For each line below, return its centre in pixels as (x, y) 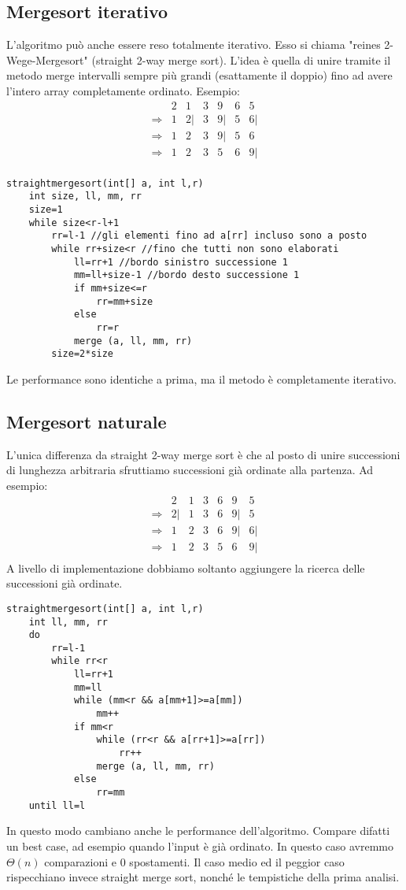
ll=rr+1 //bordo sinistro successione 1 (181, 262)
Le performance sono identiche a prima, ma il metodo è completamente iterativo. (201, 378)
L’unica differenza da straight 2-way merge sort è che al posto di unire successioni (203, 454)
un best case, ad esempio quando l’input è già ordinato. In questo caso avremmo (200, 845)
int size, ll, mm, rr (85, 197)
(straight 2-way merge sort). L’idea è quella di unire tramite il (241, 59)
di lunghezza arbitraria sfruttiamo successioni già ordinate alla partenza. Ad (190, 470)
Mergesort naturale (87, 421)
